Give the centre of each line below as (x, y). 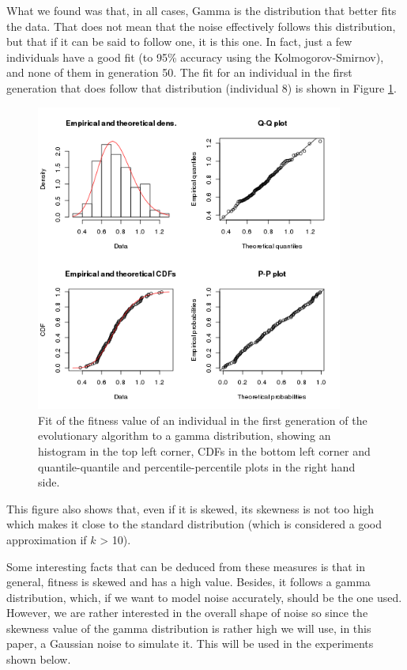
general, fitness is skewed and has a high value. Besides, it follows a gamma (188, 582)
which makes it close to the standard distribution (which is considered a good (194, 524)
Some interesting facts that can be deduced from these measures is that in (186, 566)
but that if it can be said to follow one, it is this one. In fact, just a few (179, 42)
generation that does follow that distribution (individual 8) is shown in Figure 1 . (202, 87)
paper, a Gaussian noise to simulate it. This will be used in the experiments (190, 644)
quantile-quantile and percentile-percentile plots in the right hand (197, 466)
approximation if (47, 539)
